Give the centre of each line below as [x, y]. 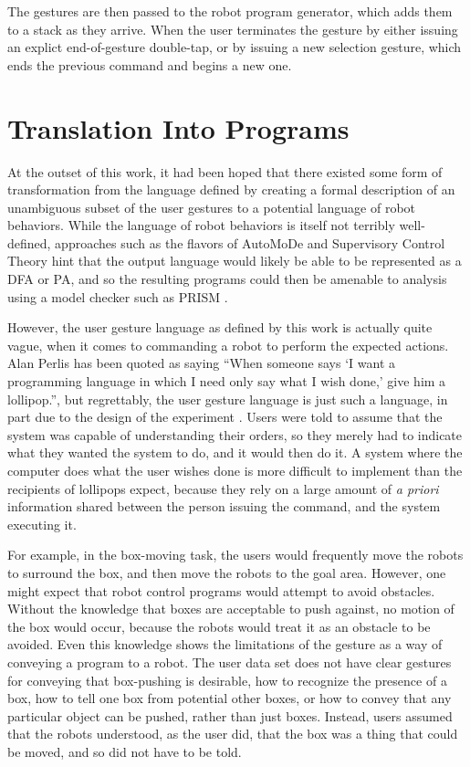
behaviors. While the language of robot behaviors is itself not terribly [201, 225]
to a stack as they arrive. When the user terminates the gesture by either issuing [233, 29]
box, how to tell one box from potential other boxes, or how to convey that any [230, 698]
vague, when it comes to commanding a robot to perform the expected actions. [228, 345]
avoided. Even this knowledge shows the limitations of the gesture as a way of [225, 644]
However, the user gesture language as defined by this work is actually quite [220, 327]
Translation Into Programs [178, 127]
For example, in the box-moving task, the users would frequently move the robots [235, 555]
